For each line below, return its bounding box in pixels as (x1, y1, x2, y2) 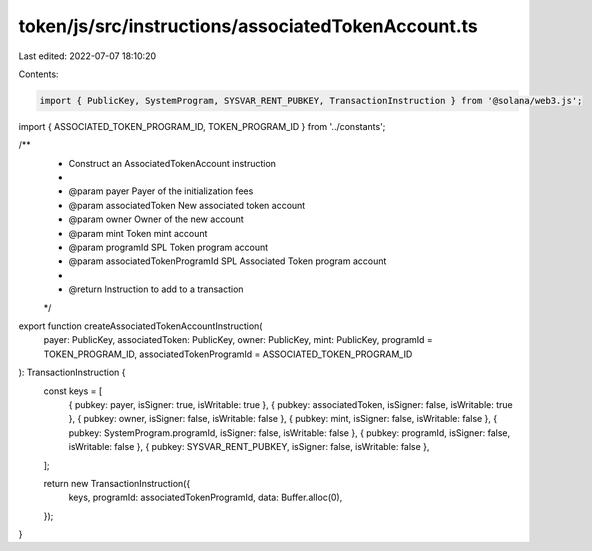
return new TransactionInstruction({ (43, 477, 191, 489)
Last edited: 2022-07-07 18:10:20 (18, 50, 157, 62)
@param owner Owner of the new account (68, 213, 244, 225)
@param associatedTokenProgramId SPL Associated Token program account (68, 255, 387, 267)
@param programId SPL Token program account (68, 241, 269, 254)
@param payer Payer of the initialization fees (68, 185, 254, 197)
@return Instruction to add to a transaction (68, 283, 244, 295)
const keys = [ (43, 385, 103, 397)
